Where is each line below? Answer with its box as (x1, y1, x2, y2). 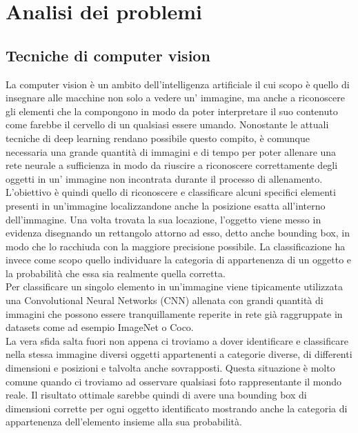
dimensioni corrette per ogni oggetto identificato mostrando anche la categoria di (6, 401, 348, 415)
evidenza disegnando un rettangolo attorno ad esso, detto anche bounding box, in (6, 225, 350, 240)
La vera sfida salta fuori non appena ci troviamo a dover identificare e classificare (6, 333, 348, 348)
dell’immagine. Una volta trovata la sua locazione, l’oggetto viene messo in (6, 212, 321, 226)
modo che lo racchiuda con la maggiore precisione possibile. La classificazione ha (6, 239, 346, 253)
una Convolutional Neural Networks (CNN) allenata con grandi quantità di (6, 293, 324, 308)
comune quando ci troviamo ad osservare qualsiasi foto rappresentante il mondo (6, 374, 342, 388)
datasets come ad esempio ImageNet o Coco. (6, 320, 194, 334)
